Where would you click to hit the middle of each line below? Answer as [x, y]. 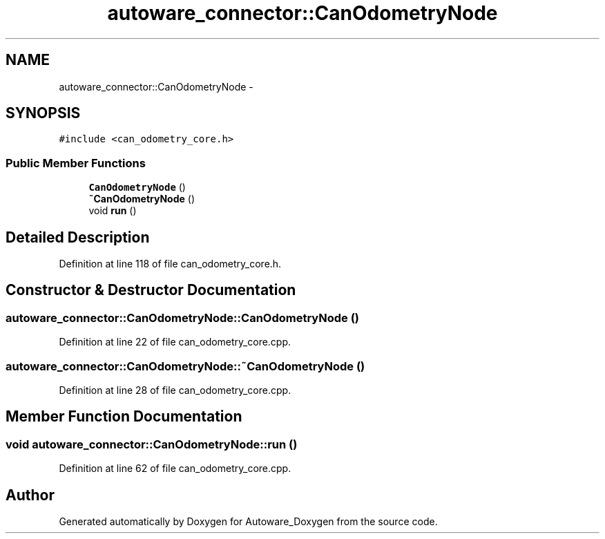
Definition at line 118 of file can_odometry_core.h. [170, 264]
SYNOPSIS [43, 113]
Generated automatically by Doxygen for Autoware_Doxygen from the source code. [248, 522]
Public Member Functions [76, 163]
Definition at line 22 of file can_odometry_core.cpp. [175, 342]
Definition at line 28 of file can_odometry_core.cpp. [175, 390]
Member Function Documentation [124, 417]
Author [30, 495]
